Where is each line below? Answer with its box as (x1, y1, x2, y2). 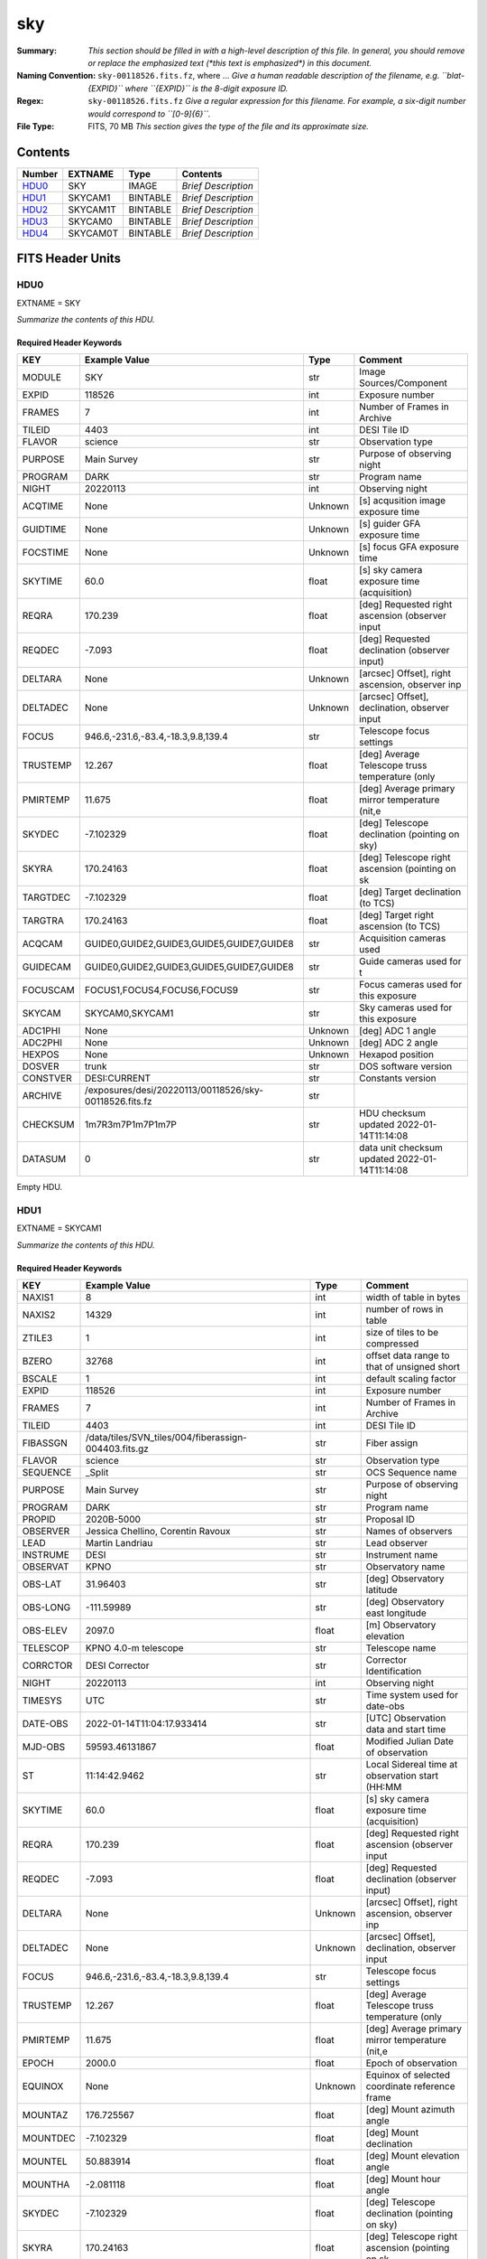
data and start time (365, 1723, 446, 1736)
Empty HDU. (16, 1182, 63, 1193)
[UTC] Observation (365, 1712, 446, 1725)
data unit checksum (359, 1141, 444, 1154)
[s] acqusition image (359, 494, 446, 507)
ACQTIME (22, 500, 64, 512)
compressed (365, 1337, 419, 1350)
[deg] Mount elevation (365, 2150, 460, 2162)
